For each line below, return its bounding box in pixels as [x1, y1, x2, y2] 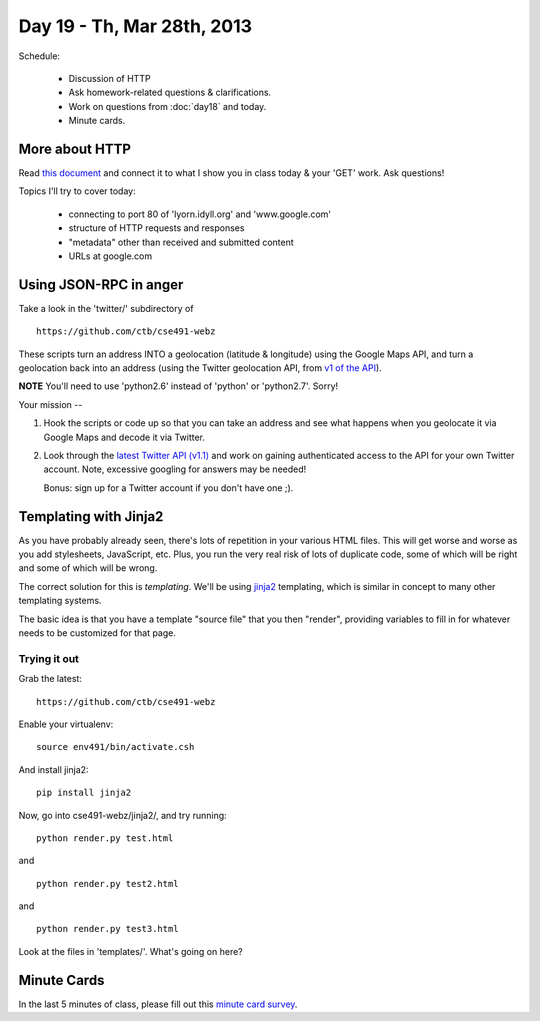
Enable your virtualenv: [18, 718, 114, 730]
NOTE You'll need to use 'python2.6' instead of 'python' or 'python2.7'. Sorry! [18, 380, 339, 392]
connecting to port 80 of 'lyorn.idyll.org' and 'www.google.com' [68, 208, 332, 220]
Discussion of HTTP [68, 72, 151, 84]
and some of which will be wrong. [18, 562, 158, 574]
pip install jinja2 [36, 787, 132, 799]
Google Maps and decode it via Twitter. [43, 431, 205, 443]
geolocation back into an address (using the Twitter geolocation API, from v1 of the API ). [18, 362, 382, 374]
